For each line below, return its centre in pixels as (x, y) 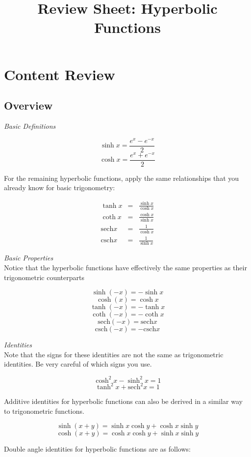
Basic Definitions (30, 126)
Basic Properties (29, 258)
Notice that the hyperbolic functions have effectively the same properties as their (125, 268)
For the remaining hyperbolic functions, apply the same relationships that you (122, 178)
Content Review (60, 74)
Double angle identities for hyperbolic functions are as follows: (97, 449)
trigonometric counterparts (44, 277)
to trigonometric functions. (44, 411)
